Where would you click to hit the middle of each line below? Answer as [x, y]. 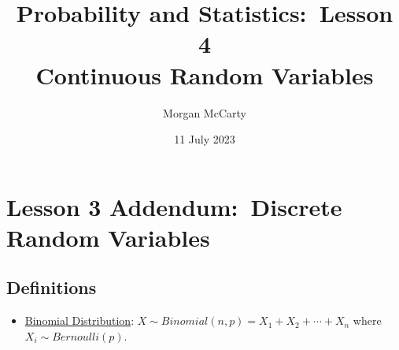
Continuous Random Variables [205, 74]
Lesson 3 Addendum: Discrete [174, 206]
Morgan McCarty [205, 112]
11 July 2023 [205, 139]
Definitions [52, 287]
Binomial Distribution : [79, 320]
